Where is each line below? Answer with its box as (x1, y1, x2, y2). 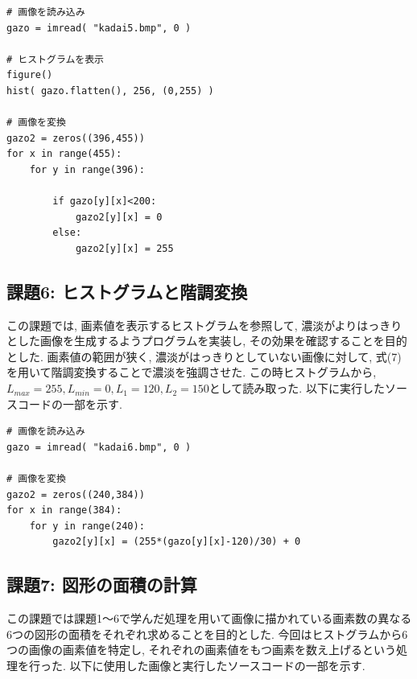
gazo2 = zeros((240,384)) (6, 488, 145, 500)
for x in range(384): (6, 504, 122, 516)
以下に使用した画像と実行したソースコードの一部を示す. (69, 657, 365, 673)
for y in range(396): (29, 163, 145, 175)
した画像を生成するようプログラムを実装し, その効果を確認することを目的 (17, 332, 407, 349)
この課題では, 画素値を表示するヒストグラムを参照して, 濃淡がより (6, 316, 357, 333)
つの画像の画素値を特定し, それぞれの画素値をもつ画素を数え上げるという (6, 641, 396, 658)
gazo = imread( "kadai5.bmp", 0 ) (6, 22, 192, 34)
